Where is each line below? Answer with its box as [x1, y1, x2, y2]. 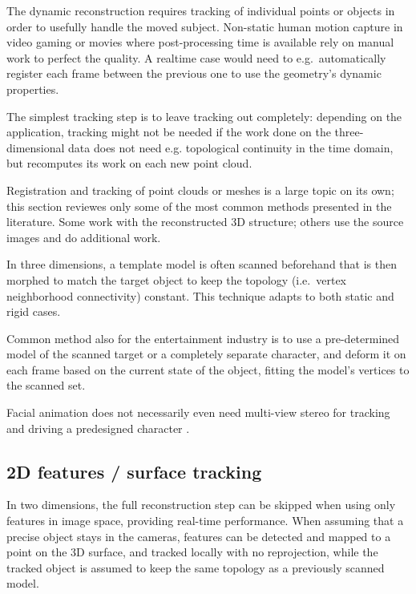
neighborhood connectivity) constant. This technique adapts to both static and [6, 287, 394, 304]
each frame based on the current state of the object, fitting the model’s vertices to [6, 361, 410, 378]
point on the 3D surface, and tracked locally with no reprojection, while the [6, 543, 378, 560]
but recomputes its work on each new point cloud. [6, 155, 252, 172]
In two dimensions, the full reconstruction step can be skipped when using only [6, 496, 396, 513]
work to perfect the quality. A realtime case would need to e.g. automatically [6, 49, 386, 66]
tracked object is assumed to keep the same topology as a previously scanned [6, 559, 385, 576]
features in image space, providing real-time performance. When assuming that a [6, 512, 404, 529]
